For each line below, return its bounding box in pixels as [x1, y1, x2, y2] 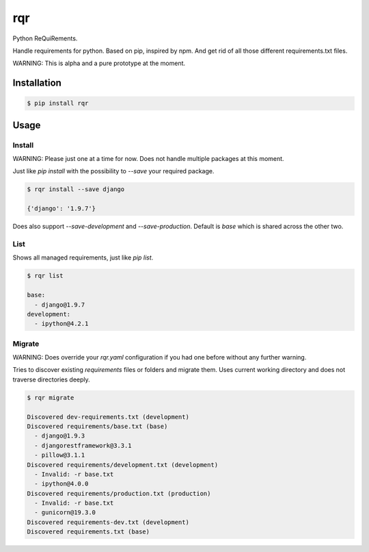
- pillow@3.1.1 [34, 451, 85, 459]
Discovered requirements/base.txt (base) [27, 422, 168, 430]
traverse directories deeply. [12, 375, 90, 384]
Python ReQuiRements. [12, 34, 78, 42]
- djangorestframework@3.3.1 [34, 442, 133, 449]
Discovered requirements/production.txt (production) [27, 490, 211, 497]
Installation [12, 77, 61, 89]
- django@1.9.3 [34, 432, 85, 440]
